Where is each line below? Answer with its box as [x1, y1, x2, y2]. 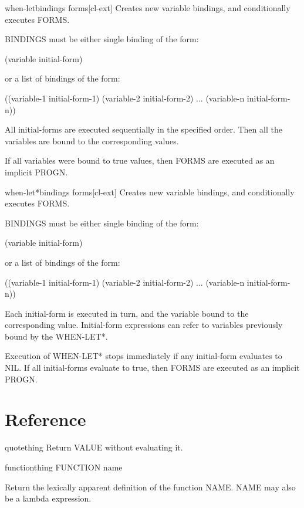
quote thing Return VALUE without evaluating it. [5, 441, 183, 453]
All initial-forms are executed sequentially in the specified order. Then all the [5, 123, 282, 136]
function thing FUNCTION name [5, 460, 123, 473]
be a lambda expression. [5, 492, 92, 504]
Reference [5, 407, 86, 431]
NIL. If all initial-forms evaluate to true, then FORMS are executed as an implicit [5, 361, 300, 374]
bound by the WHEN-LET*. [5, 330, 108, 342]
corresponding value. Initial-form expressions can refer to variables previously [5, 319, 283, 331]
